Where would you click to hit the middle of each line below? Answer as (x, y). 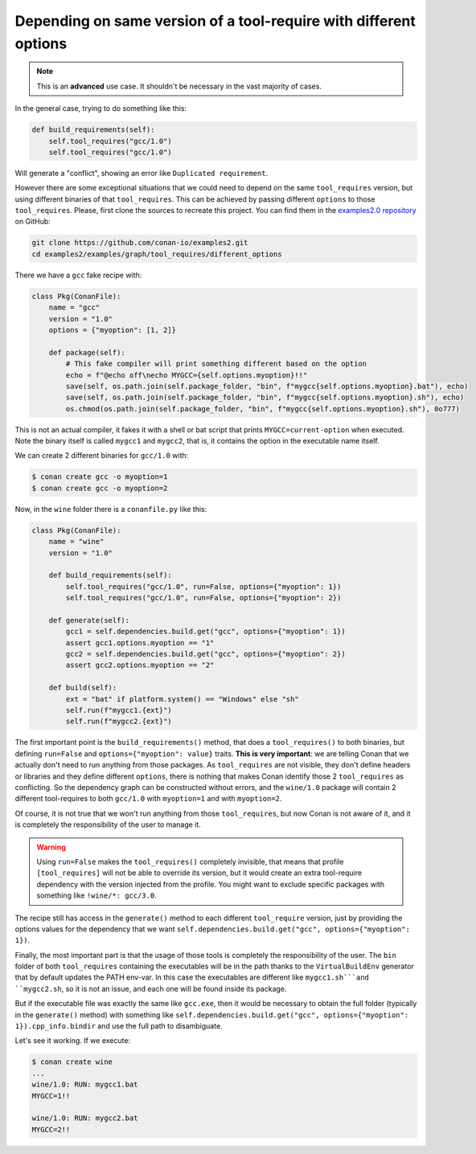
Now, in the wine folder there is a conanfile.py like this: (111, 509)
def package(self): (87, 352)
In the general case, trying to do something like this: (101, 108)
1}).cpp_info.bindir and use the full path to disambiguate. (119, 1026)
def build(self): (83, 688)
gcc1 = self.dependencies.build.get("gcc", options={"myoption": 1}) (205, 632)
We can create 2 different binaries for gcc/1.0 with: (102, 456)
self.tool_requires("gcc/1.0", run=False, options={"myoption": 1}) (203, 586)
